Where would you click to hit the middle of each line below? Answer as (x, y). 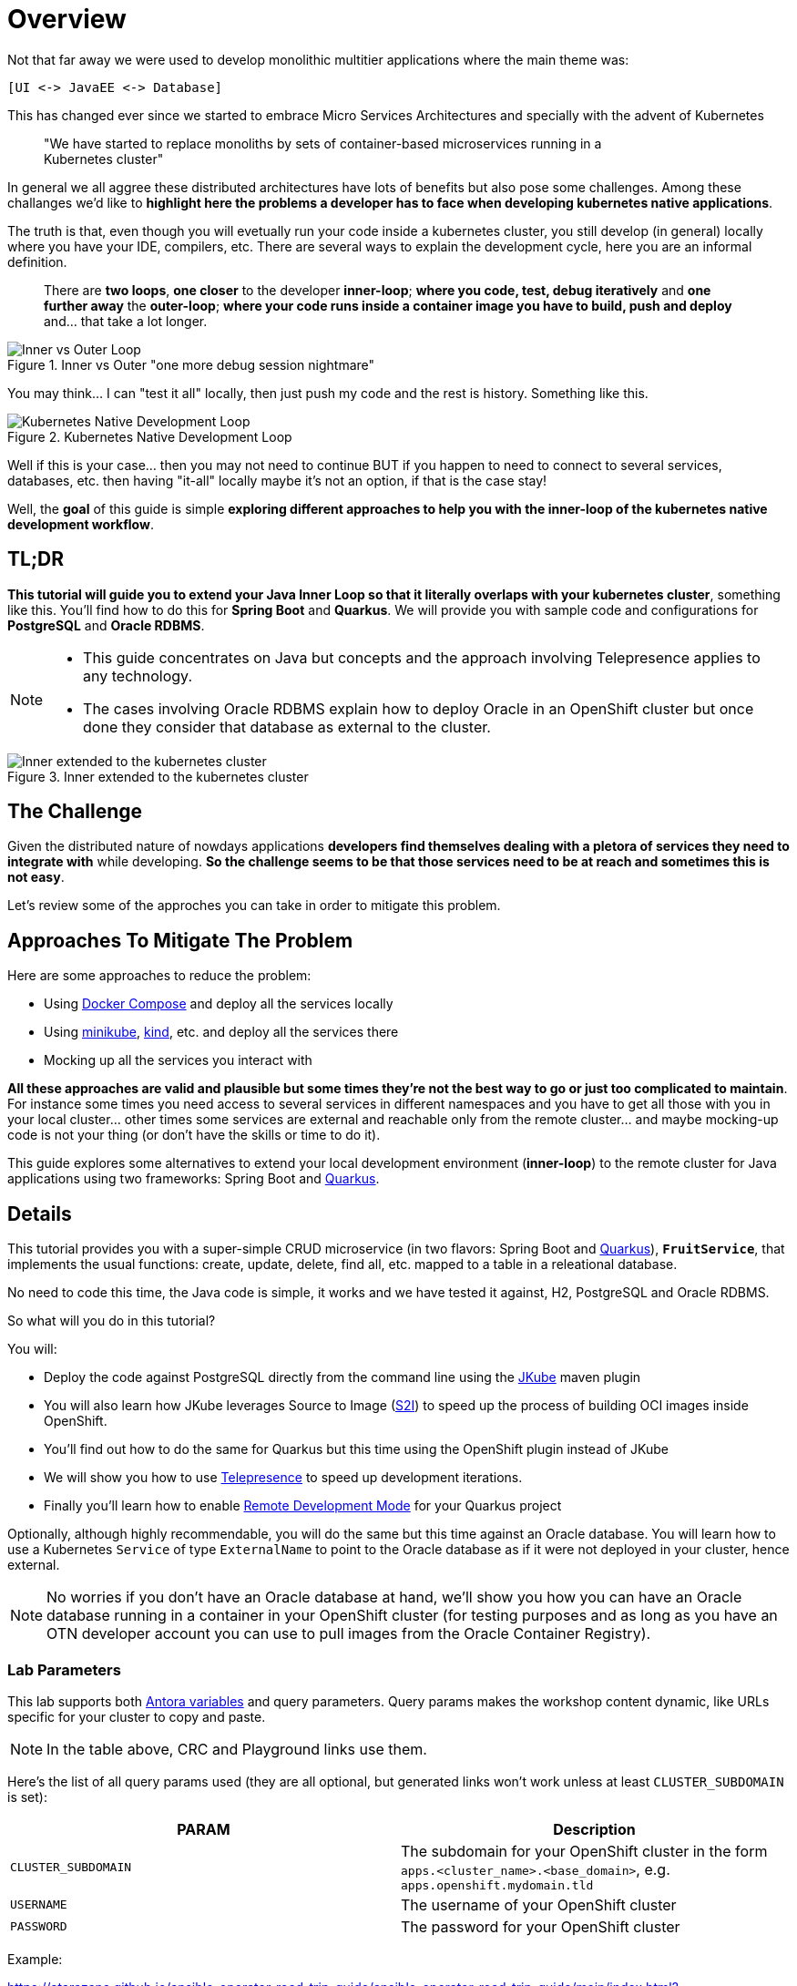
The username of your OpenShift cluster (539, 1904)
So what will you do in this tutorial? (112, 1321)
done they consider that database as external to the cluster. (287, 727)
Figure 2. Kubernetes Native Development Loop (150, 436)
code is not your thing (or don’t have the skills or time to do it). (194, 1135)
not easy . (36, 877)
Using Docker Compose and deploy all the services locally (219, 1004)
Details (40, 1213)
